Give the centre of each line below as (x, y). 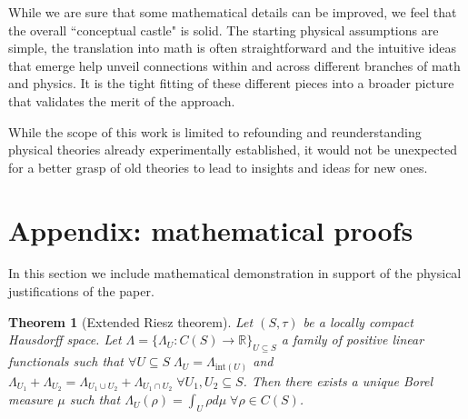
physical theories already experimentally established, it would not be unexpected (233, 150)
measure (31, 399)
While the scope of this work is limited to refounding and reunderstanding (215, 131)
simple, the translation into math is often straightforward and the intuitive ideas (232, 48)
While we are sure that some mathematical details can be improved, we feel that (233, 12)
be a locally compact (358, 321)
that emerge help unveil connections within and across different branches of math (234, 65)
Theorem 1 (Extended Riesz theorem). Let (131, 321)
